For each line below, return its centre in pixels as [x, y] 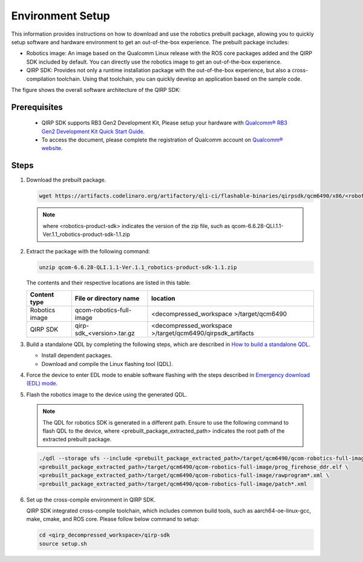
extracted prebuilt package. [77, 439]
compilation [41, 79]
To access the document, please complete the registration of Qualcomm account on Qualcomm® [162, 140]
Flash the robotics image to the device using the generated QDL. [107, 394]
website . [52, 148]
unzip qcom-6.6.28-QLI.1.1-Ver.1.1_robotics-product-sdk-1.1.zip [138, 267]
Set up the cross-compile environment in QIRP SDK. [91, 500]
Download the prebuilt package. [66, 180]
